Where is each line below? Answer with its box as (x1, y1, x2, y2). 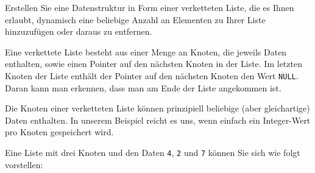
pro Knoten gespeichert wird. (5, 125, 114, 138)
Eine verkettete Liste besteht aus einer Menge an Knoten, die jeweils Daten (5, 45, 287, 58)
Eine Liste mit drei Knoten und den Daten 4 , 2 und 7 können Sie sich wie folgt (5, 146, 300, 158)
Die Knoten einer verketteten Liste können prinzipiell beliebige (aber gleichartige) (5, 102, 310, 115)
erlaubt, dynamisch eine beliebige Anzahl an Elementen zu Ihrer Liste (5, 13, 266, 26)
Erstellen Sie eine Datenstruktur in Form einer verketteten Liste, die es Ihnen (5, 1, 294, 13)
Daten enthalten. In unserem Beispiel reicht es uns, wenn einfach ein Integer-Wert (5, 113, 311, 126)
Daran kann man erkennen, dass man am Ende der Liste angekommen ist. (5, 81, 281, 94)
